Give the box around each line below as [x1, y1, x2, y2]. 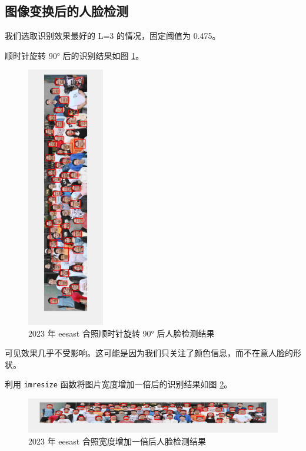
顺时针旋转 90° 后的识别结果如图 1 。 [5, 49, 144, 61]
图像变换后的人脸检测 [5, 2, 128, 20]
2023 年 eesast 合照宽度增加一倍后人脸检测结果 [28, 435, 206, 447]
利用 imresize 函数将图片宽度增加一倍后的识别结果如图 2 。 [5, 378, 232, 390]
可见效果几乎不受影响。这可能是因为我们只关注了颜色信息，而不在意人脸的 [5, 347, 293, 359]
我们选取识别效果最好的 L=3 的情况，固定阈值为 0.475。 [5, 29, 221, 42]
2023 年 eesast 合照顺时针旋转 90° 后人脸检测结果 [28, 327, 215, 339]
